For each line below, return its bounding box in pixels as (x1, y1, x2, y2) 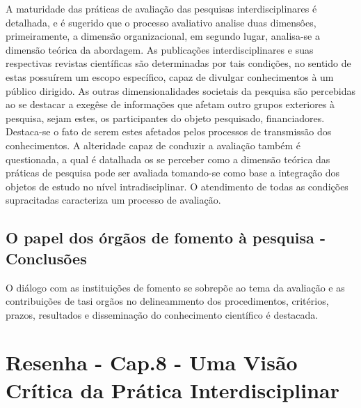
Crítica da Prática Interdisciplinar (6, 375, 340, 404)
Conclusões (6, 247, 87, 269)
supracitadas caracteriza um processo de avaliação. (6, 192, 221, 207)
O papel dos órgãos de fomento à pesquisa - (6, 227, 326, 248)
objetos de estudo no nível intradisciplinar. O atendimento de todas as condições (6, 179, 348, 193)
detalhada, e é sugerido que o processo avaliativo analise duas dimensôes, (6, 15, 316, 29)
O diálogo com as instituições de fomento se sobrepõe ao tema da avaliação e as (6, 280, 345, 294)
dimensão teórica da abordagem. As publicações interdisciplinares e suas (6, 42, 314, 56)
